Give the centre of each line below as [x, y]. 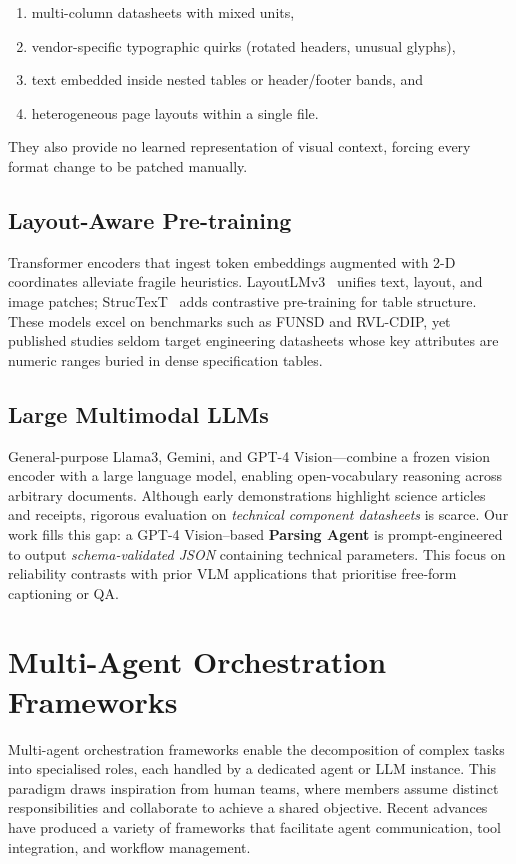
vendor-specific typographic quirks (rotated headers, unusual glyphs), [243, 45]
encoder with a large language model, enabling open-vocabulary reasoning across [255, 475]
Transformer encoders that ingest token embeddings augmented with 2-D [232, 261]
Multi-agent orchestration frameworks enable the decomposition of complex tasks [256, 748]
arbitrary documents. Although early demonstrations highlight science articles [247, 494]
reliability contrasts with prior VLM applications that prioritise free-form [232, 573]
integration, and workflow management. [129, 846]
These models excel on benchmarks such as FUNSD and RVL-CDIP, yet [229, 320]
